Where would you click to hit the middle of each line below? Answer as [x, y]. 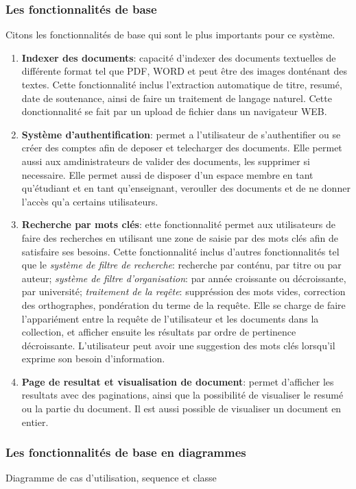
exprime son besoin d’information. [93, 359]
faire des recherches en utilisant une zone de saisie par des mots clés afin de [180, 237]
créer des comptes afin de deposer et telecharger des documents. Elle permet [182, 148]
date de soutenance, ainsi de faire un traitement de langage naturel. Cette [177, 98]
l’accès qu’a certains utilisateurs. [90, 201]
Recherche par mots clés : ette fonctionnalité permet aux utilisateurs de [178, 224]
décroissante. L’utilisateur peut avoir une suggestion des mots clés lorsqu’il [178, 345]
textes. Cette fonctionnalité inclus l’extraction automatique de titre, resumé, [182, 84]
